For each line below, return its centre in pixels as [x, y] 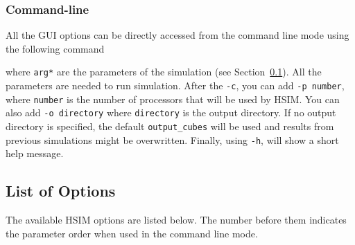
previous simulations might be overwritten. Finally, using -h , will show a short [172, 139]
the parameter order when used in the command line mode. [132, 233]
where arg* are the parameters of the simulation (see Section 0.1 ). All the [164, 72]
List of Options [61, 191]
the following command [55, 48]
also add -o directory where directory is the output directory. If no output [171, 112]
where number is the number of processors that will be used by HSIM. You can [173, 99]
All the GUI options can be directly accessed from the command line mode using [177, 35]
